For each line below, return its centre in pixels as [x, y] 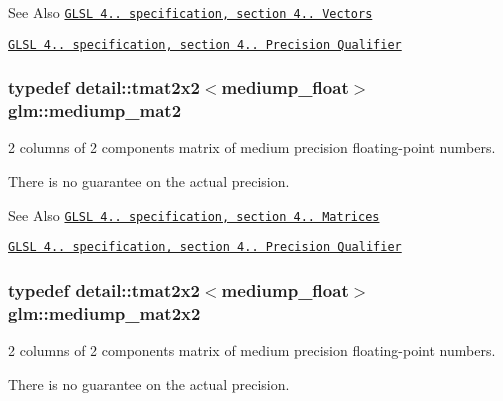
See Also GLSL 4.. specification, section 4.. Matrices [194, 214]
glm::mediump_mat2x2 [104, 312]
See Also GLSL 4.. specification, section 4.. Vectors [190, 12]
